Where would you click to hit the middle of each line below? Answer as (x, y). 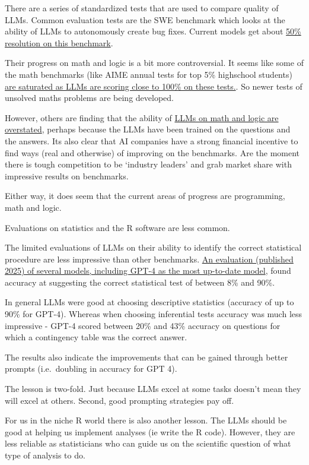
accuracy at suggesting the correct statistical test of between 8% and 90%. (140, 282)
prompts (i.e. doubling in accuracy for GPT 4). (91, 368)
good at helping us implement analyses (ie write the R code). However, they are (150, 431)
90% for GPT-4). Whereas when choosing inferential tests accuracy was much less (154, 314)
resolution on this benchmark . (59, 42)
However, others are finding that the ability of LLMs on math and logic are (142, 117)
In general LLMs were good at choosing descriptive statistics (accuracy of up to (149, 302)
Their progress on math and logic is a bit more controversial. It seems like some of (154, 63)
